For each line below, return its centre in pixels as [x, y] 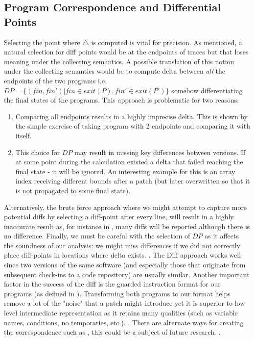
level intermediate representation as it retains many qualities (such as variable [121, 313]
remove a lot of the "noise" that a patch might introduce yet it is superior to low [125, 303]
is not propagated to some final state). [73, 190]
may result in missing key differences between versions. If [160, 152]
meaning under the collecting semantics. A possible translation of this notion [119, 61]
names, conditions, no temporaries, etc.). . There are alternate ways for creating [124, 322]
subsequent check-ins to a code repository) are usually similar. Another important [127, 274]
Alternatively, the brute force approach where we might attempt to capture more [126, 207]
